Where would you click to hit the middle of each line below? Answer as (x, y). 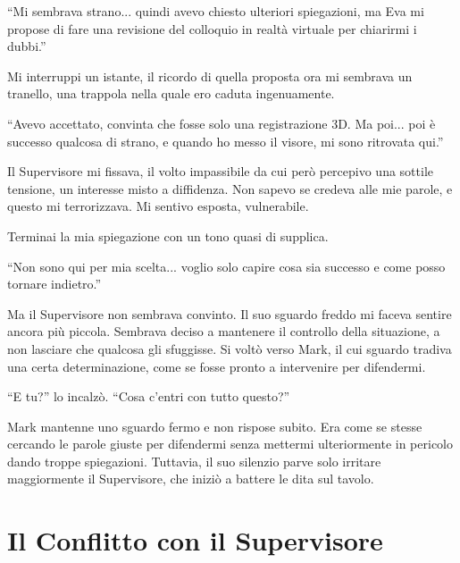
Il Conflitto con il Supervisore (195, 540)
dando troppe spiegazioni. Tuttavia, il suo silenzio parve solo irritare (194, 461)
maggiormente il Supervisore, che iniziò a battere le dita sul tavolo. (191, 479)
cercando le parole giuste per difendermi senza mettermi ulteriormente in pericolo (230, 444)
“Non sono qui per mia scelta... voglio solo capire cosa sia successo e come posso (226, 266)
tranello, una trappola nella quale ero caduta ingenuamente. (171, 93)
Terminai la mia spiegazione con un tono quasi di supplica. (168, 235)
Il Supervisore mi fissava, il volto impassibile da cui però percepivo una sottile (221, 171)
